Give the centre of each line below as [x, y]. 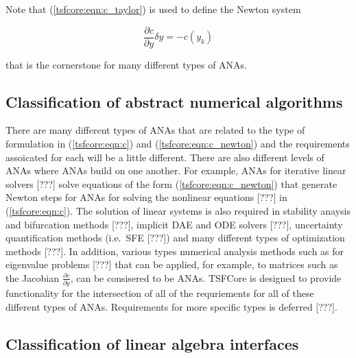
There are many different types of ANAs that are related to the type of [155, 130]
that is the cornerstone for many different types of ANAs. [127, 64]
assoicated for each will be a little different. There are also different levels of [165, 157]
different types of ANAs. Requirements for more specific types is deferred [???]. [171, 306]
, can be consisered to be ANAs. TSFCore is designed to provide [206, 277]
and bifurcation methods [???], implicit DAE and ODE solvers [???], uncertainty [174, 224]
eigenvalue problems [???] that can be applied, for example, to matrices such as [172, 264]
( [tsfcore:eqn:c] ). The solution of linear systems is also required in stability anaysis [178, 211]
